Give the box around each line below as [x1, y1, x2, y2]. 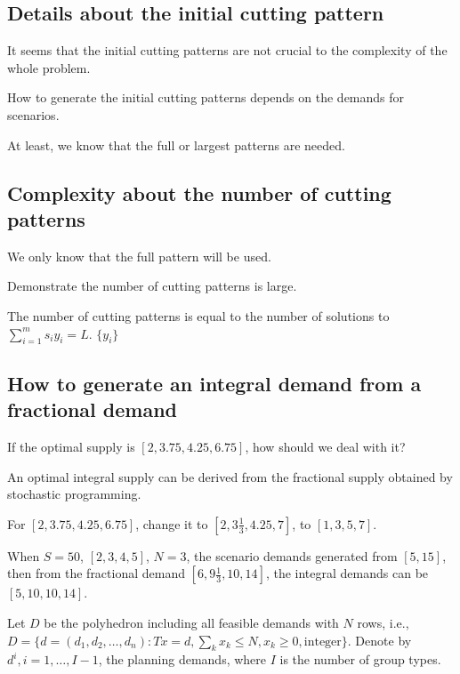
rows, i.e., [357, 613, 409, 631]
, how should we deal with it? [245, 437, 406, 455]
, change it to [135, 514, 208, 533]
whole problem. [7, 58, 91, 76]
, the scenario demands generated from [186, 546, 398, 565]
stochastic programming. [7, 485, 141, 503]
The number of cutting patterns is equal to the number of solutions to [7, 306, 390, 325]
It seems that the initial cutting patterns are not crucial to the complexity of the [7, 41, 448, 60]
